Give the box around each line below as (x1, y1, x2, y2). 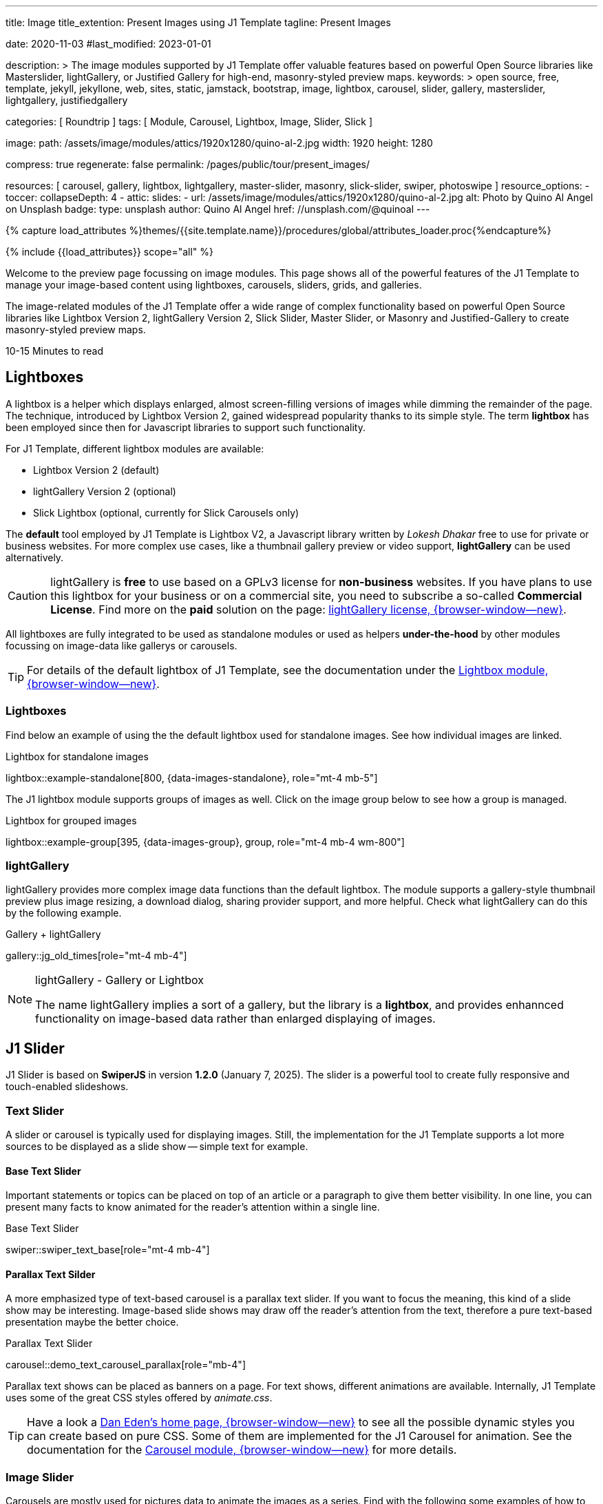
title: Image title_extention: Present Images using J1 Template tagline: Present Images (6, 17, 391, 28)
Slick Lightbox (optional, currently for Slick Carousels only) (33, 506, 299, 519)
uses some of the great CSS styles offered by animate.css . (6, 1392, 273, 1404)
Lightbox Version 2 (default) (33, 463, 160, 476)
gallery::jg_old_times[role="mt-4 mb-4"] (6, 950, 187, 962)
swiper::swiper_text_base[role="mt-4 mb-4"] (6, 1244, 210, 1256)
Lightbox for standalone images (6, 750, 149, 762)
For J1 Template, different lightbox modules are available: (6, 442, 264, 455)
